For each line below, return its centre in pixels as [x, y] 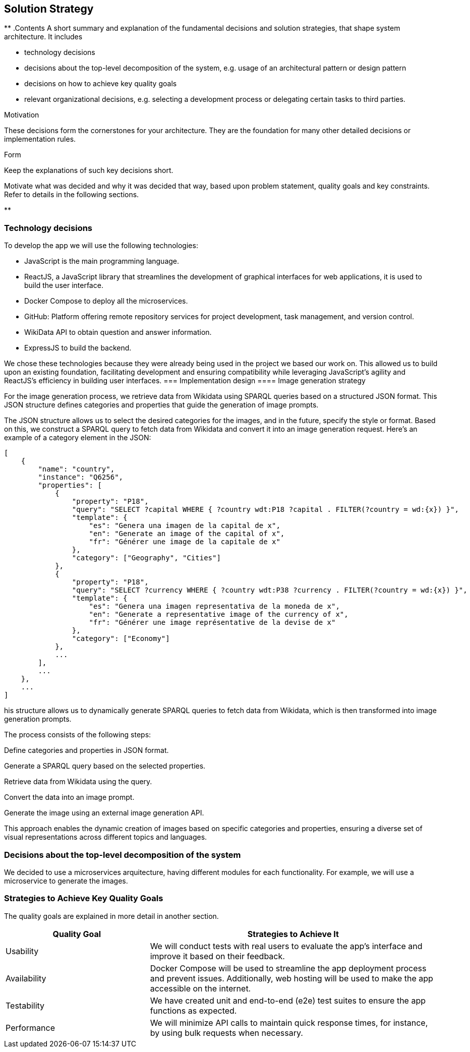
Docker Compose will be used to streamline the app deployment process [288, 968]
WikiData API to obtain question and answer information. [118, 332]
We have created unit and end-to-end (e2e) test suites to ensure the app [288, 1000]
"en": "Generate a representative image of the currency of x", [219, 615]
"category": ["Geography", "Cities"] [146, 558]
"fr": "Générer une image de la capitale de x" [185, 542]
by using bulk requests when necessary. [226, 1033]
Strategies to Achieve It [293, 934]
